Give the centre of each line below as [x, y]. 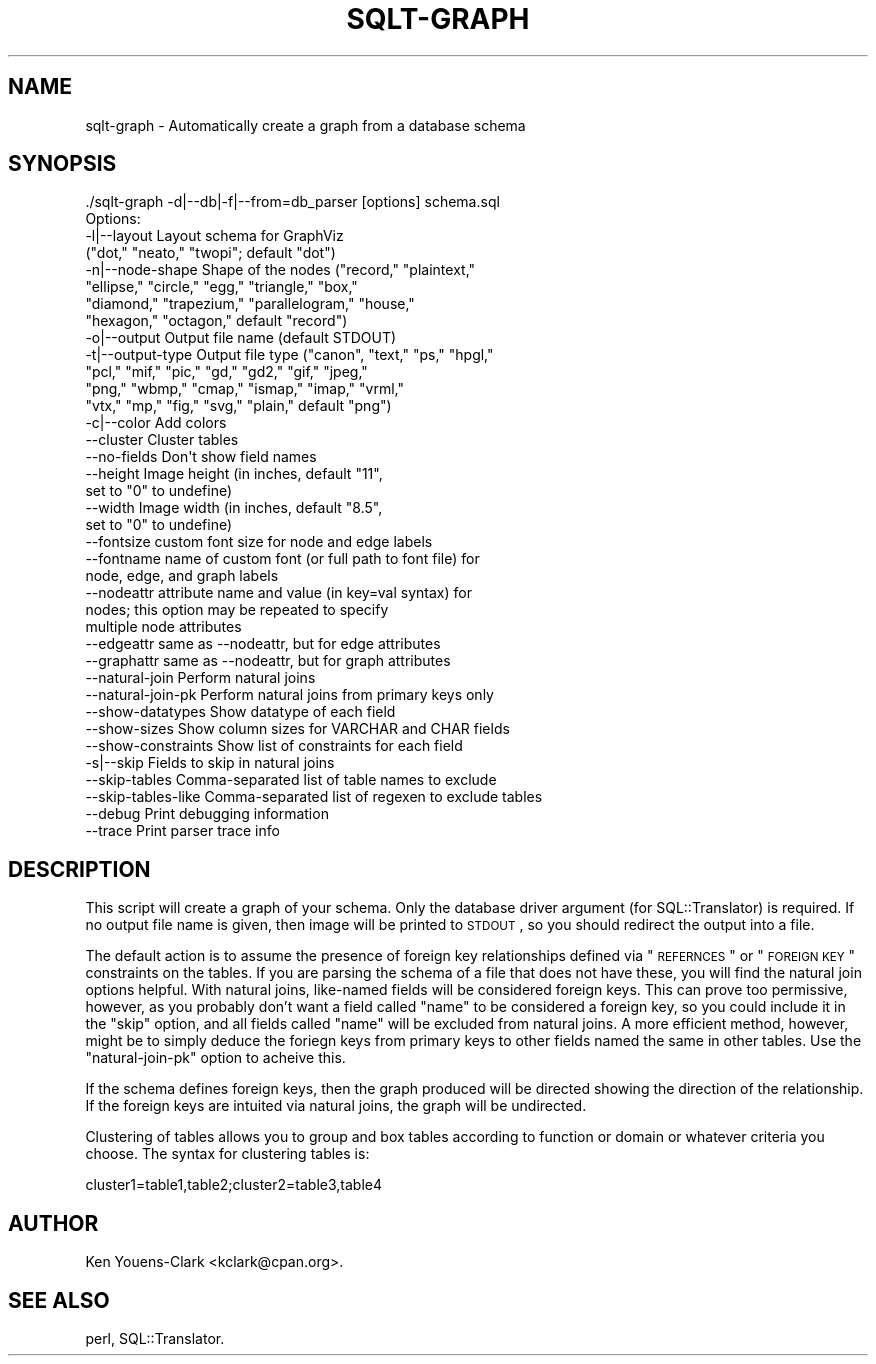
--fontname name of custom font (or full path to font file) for [282, 559]
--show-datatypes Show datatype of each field [240, 712]
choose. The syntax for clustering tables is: [227, 1154]
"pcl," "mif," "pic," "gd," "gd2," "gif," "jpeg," [226, 372]
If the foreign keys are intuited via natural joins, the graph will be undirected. [336, 1106]
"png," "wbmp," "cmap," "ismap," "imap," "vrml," [245, 389]
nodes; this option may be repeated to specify [237, 610]
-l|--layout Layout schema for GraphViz [214, 236]
